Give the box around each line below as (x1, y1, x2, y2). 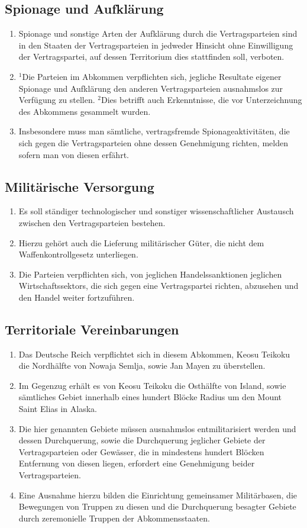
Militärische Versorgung (5, 177, 154, 195)
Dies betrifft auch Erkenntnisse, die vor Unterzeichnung (101, 94, 302, 106)
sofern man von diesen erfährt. (18, 148, 129, 160)
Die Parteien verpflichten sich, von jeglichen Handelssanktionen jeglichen (18, 268, 282, 280)
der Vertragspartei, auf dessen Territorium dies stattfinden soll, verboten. (18, 50, 285, 63)
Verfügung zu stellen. (18, 94, 95, 106)
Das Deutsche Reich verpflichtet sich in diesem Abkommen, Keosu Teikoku (18, 347, 290, 360)
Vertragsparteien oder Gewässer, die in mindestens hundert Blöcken (18, 445, 264, 458)
